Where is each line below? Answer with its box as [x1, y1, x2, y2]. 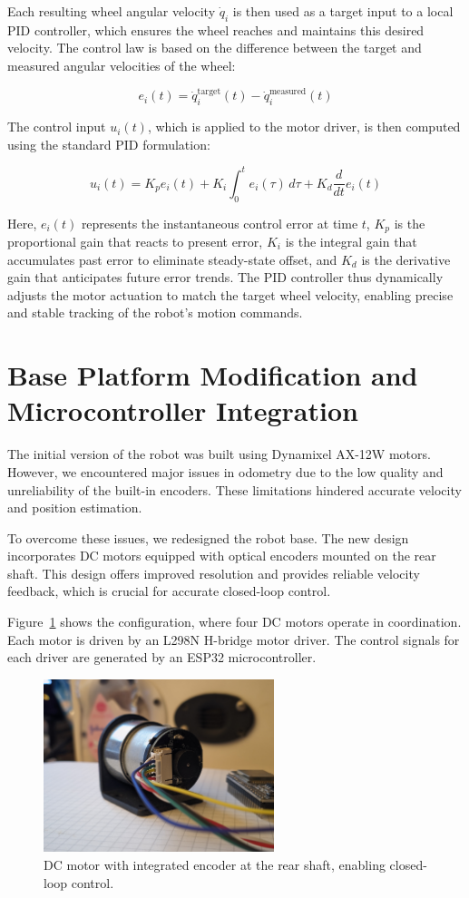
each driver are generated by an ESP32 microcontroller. [7, 648, 317, 667]
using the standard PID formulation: [7, 134, 210, 153]
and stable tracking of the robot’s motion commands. [7, 303, 303, 322]
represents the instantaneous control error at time [81, 213, 358, 232]
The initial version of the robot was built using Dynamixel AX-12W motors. [7, 444, 431, 464]
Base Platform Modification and [7, 356, 418, 394]
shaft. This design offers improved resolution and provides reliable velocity [7, 563, 420, 582]
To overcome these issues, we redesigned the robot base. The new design [7, 528, 409, 547]
